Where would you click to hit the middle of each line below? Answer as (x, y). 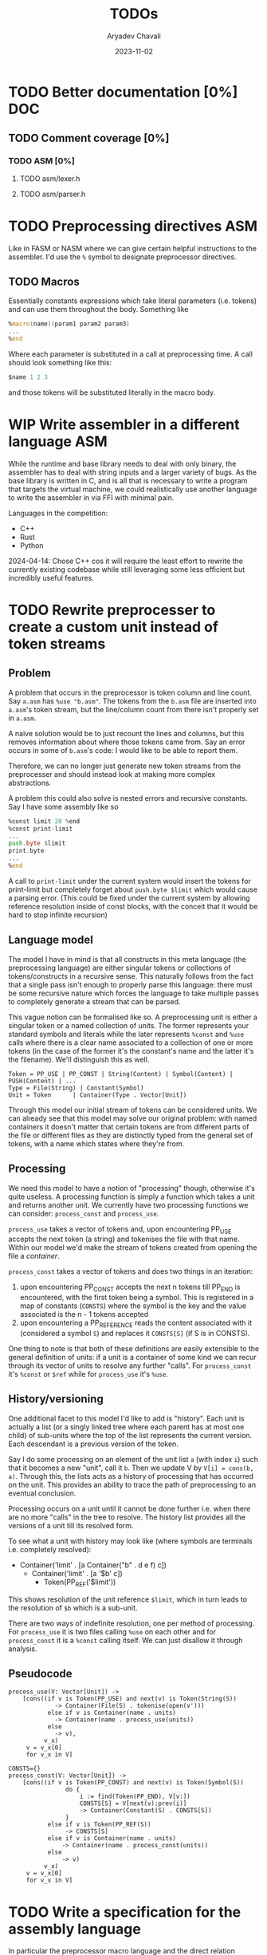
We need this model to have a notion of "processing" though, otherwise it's (132, 1188)
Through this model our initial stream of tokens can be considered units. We (133, 1110)
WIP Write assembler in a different (124, 425)
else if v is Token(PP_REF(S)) (99, 1825)
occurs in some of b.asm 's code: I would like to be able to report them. (123, 750)
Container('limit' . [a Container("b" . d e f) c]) (93, 1565)
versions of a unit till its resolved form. (71, 1525)
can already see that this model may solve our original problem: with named (133, 1118)
